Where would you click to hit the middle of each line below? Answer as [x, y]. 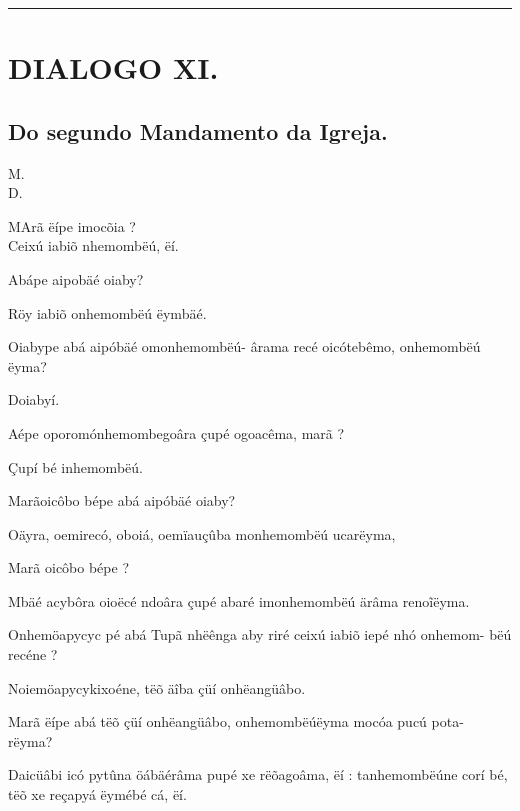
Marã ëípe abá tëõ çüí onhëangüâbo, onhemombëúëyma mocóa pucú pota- [236, 721]
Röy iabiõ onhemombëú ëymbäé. [107, 312]
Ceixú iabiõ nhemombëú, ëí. [93, 245]
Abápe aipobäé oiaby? [76, 278]
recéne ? [33, 654]
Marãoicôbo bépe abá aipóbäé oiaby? [122, 500]
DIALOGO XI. [113, 67]
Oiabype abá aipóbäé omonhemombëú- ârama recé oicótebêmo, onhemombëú [244, 346]
